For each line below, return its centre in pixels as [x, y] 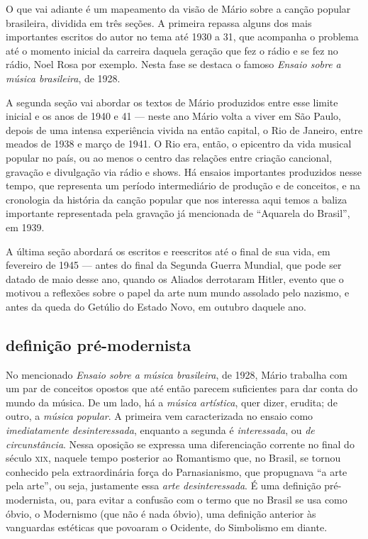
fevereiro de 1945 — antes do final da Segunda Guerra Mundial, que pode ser [174, 265]
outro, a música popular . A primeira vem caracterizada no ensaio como [160, 416]
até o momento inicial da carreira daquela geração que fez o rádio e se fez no [172, 50]
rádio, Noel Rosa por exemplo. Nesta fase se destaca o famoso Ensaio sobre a [173, 64]
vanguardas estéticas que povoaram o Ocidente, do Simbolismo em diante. [167, 527]
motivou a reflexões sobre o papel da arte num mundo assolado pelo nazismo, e [178, 293]
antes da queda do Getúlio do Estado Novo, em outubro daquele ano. [156, 306]
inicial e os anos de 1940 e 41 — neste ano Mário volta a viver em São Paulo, [173, 116]
